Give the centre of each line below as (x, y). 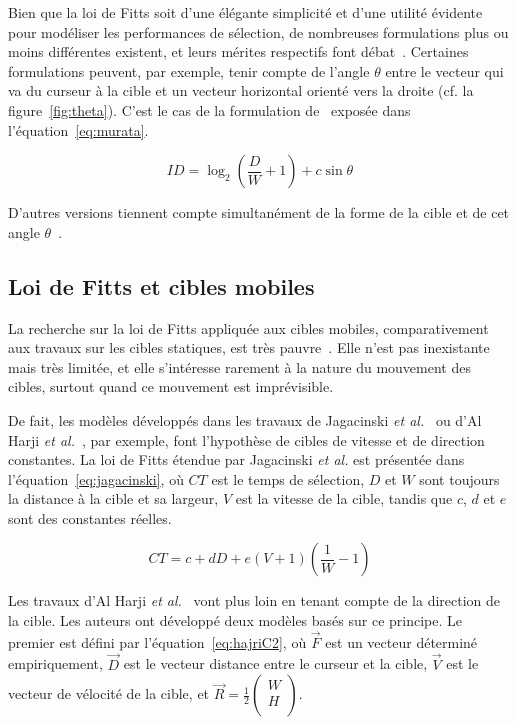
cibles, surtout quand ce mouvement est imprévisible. (171, 386)
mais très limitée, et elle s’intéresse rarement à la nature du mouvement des (239, 366)
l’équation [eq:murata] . (78, 129)
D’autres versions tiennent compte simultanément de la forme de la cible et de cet (259, 212)
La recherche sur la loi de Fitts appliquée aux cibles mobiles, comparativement (248, 327)
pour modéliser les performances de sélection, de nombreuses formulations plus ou (258, 31)
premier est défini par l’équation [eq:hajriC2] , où (157, 641)
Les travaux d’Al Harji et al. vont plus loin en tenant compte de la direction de (254, 600)
